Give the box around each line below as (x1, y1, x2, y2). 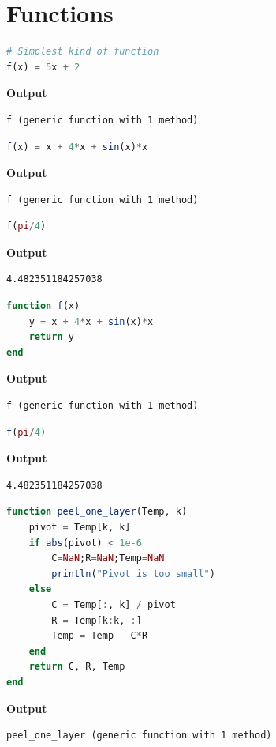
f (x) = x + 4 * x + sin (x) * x (6, 141, 148, 153)
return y (28, 331, 74, 343)
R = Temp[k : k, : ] (51, 614, 142, 626)
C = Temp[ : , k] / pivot (51, 598, 176, 610)
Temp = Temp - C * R (51, 630, 148, 642)
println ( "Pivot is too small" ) (51, 568, 215, 579)
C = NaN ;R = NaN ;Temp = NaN (51, 553, 165, 564)
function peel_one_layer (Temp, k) (6, 506, 188, 518)
